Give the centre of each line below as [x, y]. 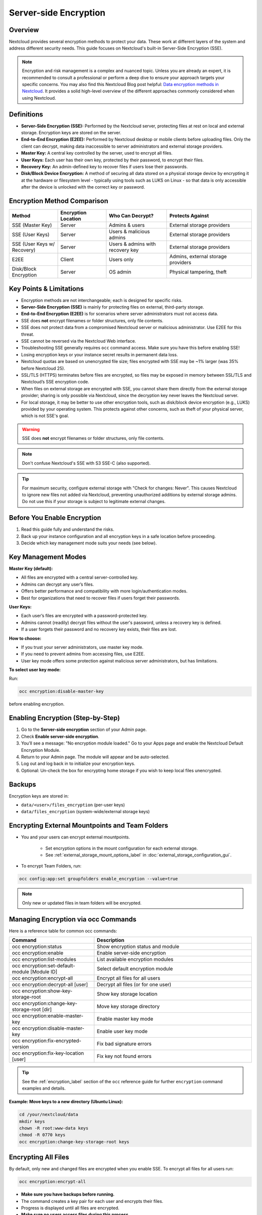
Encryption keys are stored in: [39, 796]
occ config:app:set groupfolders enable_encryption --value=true [98, 879]
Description [111, 940]
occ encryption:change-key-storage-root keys [74, 1142]
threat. [28, 334]
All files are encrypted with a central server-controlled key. [80, 577]
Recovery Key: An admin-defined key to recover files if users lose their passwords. [105, 167]
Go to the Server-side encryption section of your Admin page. [84, 729]
